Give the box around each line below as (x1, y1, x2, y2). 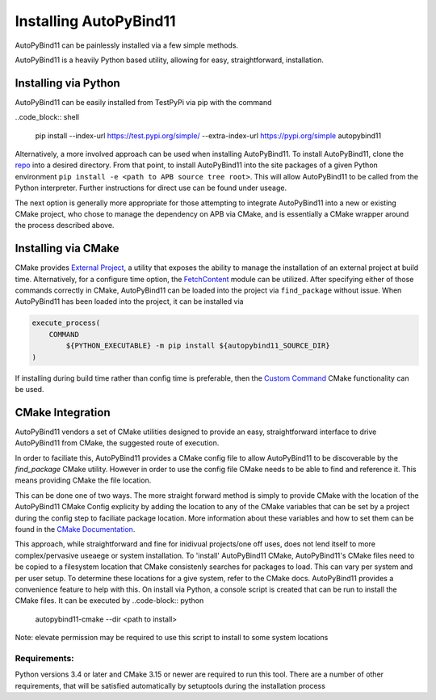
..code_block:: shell (15, 112, 80, 122)
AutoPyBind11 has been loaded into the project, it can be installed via (15, 297, 244, 306)
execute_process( (31, 318, 101, 327)
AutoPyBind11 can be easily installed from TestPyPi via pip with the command (15, 97, 272, 107)
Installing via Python (15, 76, 120, 90)
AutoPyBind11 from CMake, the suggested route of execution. (15, 438, 220, 448)
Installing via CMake (15, 242, 120, 255)
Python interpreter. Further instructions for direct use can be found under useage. (15, 183, 287, 193)
